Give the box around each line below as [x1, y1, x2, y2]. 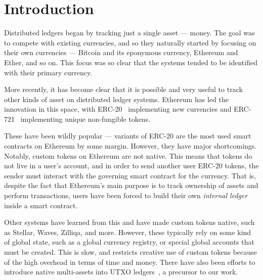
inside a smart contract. [4, 200, 78, 210]
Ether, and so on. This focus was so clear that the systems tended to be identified [4, 57, 257, 67]
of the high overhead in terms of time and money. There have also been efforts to [4, 256, 255, 267]
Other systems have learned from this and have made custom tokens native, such [4, 217, 255, 227]
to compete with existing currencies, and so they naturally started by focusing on [4, 37, 256, 48]
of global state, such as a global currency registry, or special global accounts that [4, 237, 254, 247]
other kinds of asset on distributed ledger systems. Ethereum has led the [4, 94, 229, 104]
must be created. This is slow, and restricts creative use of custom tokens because [4, 247, 257, 257]
